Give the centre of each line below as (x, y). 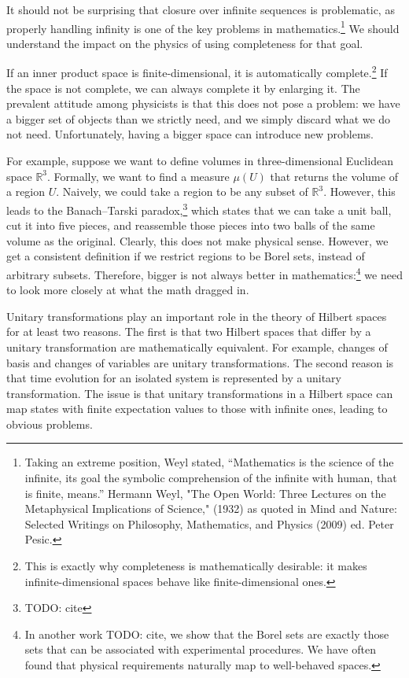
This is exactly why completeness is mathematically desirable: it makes (196, 566)
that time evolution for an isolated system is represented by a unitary (174, 378)
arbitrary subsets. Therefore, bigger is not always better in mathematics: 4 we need (204, 273)
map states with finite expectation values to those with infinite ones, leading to (197, 409)
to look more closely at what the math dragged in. (128, 290)
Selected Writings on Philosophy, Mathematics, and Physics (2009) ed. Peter (209, 523)
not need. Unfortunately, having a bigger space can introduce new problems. (190, 134)
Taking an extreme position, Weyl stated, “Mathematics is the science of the (209, 462)
